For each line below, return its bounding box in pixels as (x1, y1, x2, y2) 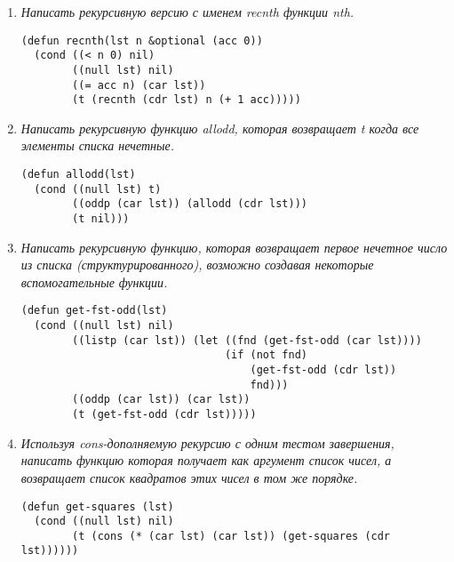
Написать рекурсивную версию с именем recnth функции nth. (20, 3, 354, 20)
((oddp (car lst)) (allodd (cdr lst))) (72, 197, 307, 211)
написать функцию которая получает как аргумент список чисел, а (20, 451, 392, 470)
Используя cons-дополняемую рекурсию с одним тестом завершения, (20, 433, 394, 452)
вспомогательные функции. (20, 272, 168, 291)
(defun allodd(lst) (20, 168, 136, 181)
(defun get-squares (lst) (20, 500, 174, 513)
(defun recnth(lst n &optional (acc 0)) (20, 34, 263, 47)
